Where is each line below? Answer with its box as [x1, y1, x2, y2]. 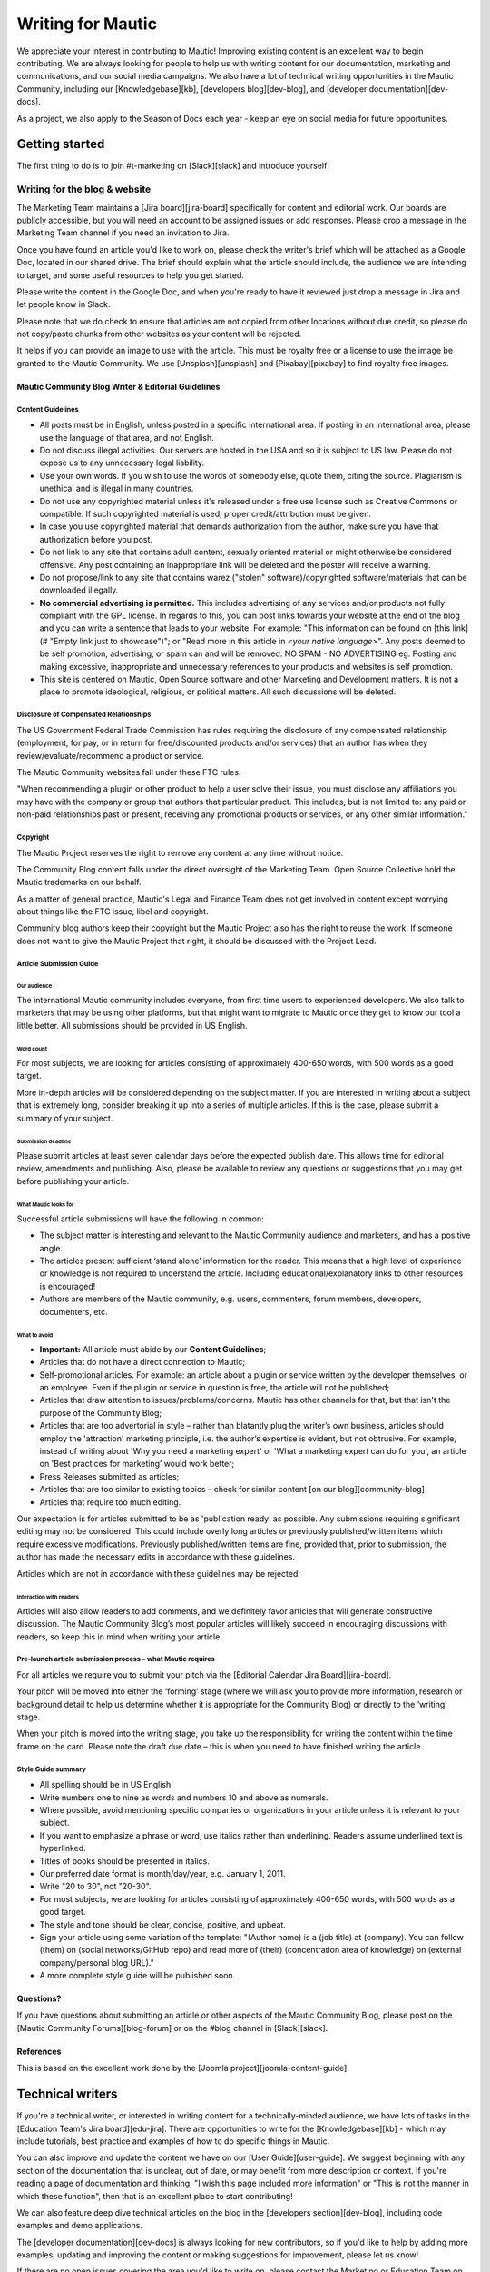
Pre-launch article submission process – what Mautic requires [16, 1655, 215, 1664]
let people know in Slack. [16, 299, 111, 310]
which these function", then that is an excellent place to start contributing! [16, 2190, 294, 2201]
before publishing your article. [16, 1175, 130, 1186]
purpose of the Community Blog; [39, 1407, 162, 1418]
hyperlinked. [39, 1843, 86, 1854]
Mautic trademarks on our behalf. [16, 877, 142, 888]
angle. [39, 1242, 64, 1253]
